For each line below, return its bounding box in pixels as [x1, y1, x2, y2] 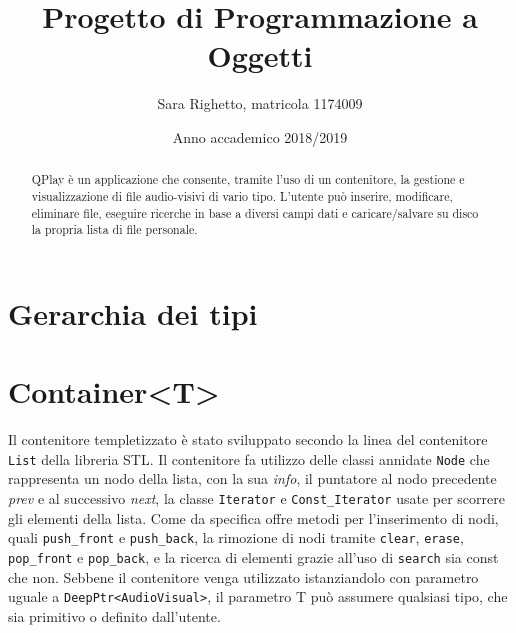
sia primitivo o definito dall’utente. [8, 605, 221, 626]
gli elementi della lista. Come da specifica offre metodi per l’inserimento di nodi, [8, 507, 499, 528]
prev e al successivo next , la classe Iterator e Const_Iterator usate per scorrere [8, 488, 505, 509]
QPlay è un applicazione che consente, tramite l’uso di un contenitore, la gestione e [31, 171, 465, 188]
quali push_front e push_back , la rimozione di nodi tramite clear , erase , [8, 527, 464, 548]
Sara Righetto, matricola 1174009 [157, 93, 363, 114]
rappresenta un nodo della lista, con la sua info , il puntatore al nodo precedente [8, 468, 497, 489]
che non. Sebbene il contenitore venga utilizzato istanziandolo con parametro [8, 566, 479, 587]
